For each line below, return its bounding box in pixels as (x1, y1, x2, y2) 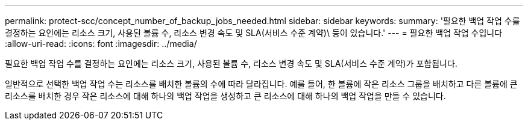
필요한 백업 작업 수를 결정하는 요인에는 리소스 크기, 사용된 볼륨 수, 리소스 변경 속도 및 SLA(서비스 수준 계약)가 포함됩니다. (5, 58, 457, 69)
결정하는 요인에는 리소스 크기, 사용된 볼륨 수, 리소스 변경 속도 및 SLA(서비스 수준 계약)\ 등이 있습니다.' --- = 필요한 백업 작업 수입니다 (5, 28, 503, 38)
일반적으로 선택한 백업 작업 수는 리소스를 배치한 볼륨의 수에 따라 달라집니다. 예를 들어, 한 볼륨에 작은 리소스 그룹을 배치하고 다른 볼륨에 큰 (5, 79, 518, 89)
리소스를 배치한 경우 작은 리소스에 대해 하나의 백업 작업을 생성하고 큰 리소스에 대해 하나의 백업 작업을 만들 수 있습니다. (5, 91, 446, 101)
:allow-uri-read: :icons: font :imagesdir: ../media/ (5, 38, 197, 49)
